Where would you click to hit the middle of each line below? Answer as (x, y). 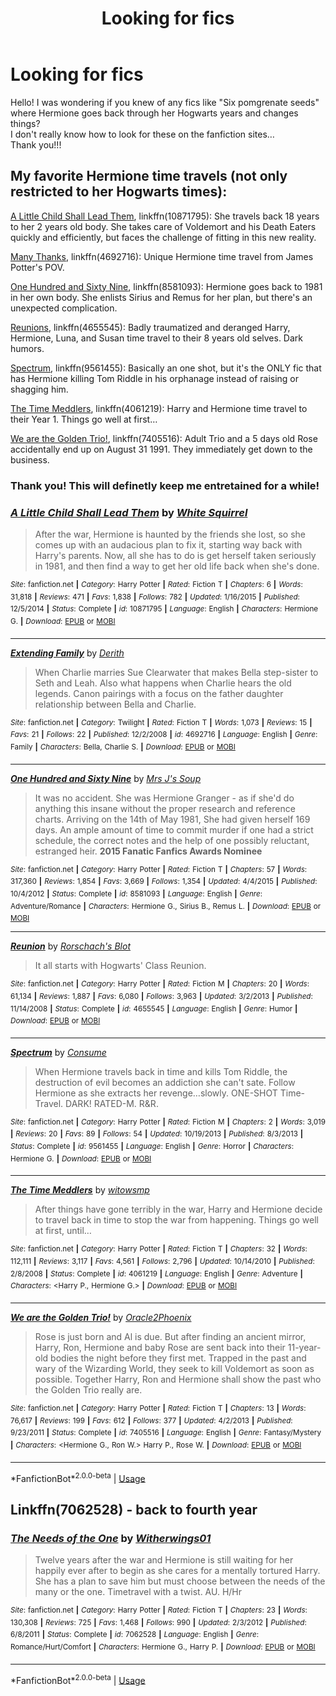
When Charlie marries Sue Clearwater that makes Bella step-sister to (176, 672)
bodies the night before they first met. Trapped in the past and (178, 1358)
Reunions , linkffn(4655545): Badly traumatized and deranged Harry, (150, 327)
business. (30, 459)
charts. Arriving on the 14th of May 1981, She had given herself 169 (172, 819)
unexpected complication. (64, 308)
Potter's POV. (37, 267)
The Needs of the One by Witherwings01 (111, 1538)
